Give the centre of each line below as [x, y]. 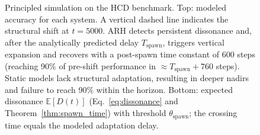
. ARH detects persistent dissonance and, [177, 30]
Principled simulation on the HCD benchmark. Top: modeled [115, 7]
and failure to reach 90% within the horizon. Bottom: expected [119, 89]
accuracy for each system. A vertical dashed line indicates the [117, 19]
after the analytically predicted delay [72, 42]
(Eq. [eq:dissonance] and [134, 101]
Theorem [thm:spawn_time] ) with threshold [86, 113]
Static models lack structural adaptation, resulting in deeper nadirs [127, 78]
